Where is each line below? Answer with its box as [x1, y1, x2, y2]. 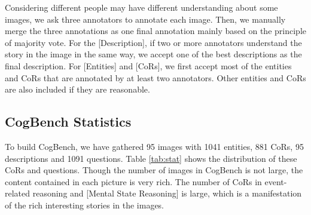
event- [264, 175, 287, 188]
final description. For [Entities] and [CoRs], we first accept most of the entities [5, 59, 292, 72]
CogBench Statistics [5, 112, 132, 131]
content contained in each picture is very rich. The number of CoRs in [5, 175, 262, 188]
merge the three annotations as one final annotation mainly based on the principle [5, 24, 306, 37]
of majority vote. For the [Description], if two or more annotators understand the [5, 36, 302, 48]
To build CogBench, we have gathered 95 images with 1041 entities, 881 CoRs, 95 [5, 140, 304, 152]
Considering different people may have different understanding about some [5, 1, 278, 13]
